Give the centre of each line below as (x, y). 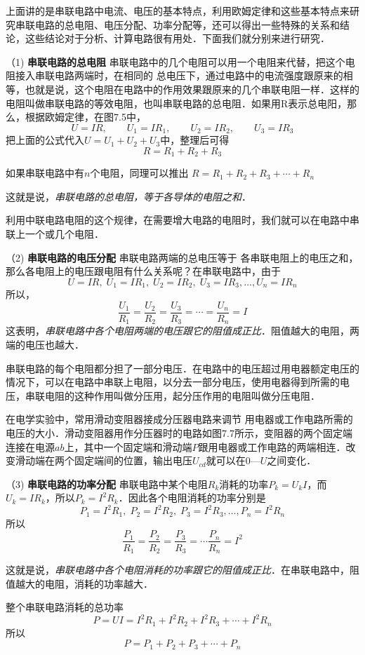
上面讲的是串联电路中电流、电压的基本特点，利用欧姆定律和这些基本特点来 (178, 11)
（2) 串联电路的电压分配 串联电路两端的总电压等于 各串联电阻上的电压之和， (182, 257)
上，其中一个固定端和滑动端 (128, 446)
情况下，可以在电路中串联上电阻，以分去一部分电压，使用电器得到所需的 (173, 382)
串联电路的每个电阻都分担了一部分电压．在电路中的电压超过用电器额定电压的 (182, 368)
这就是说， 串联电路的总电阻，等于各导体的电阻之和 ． (128, 196)
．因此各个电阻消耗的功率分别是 (192, 498)
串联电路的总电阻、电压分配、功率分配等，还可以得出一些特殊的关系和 (177, 24)
